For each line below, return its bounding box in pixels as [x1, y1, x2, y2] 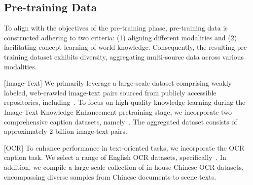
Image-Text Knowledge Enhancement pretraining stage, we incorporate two [4, 106, 232, 117]
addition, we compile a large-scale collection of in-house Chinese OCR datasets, [4, 161, 244, 172]
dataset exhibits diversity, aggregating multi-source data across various [30, 51, 244, 62]
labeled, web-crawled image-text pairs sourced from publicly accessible [4, 87, 217, 97]
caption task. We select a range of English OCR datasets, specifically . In [4, 152, 226, 162]
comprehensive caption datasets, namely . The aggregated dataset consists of [4, 116, 237, 126]
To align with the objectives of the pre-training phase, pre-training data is [4, 23, 228, 33]
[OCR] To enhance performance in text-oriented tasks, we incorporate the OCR [4, 142, 245, 153]
